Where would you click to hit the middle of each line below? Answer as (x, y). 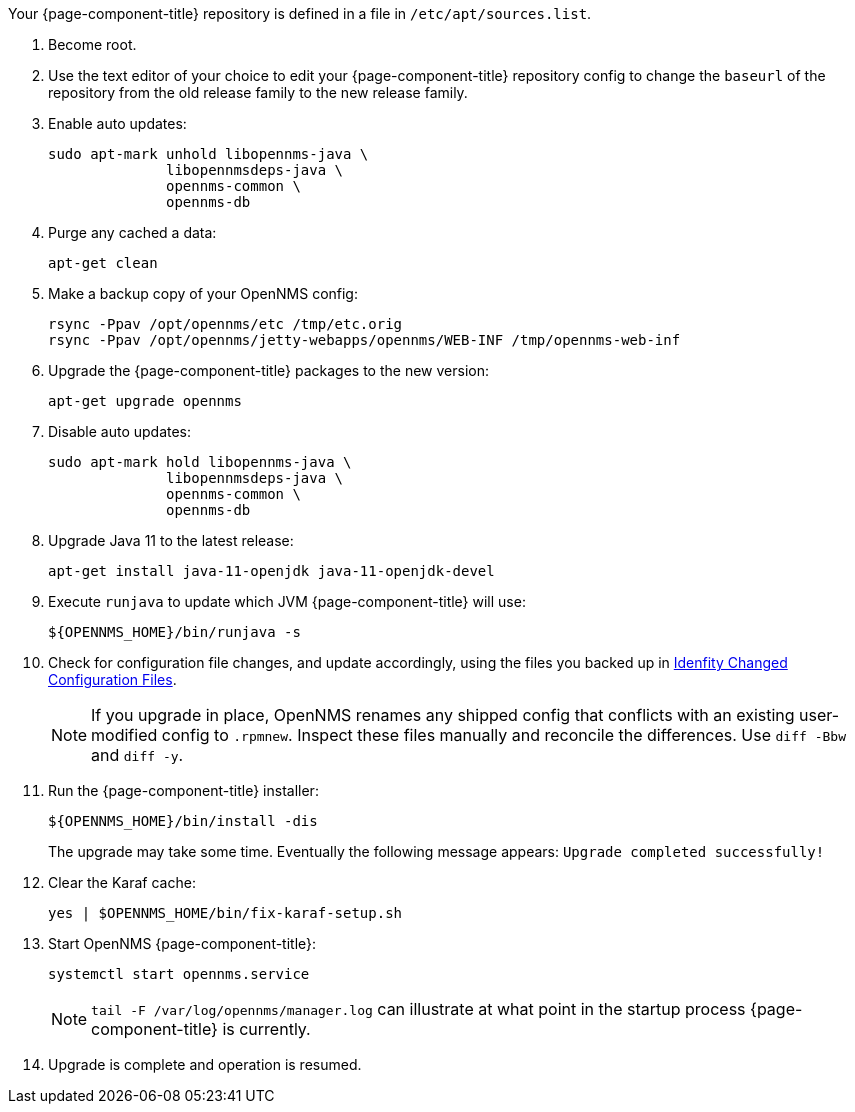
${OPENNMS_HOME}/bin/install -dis (183, 821)
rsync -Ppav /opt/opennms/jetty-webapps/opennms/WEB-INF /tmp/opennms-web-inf (364, 340)
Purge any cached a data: (132, 232)
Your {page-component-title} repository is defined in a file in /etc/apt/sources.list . (300, 13)
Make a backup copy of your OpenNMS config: (203, 293)
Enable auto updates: (117, 123)
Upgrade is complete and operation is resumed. (205, 1064)
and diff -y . (137, 755)
